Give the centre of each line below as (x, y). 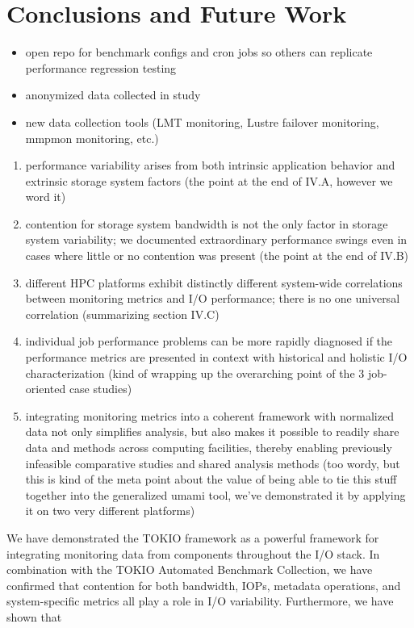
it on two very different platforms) (110, 511)
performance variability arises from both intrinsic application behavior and (210, 165)
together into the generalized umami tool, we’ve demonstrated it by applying (215, 494)
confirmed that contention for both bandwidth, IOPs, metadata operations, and (204, 585)
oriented (46, 389)
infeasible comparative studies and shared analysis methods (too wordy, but (213, 463)
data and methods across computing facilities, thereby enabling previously (209, 447)
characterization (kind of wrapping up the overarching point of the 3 (195, 373)
